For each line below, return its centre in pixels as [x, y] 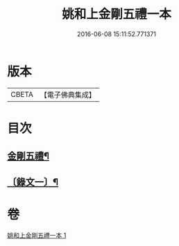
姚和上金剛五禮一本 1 [37, 235]
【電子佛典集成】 [68, 95]
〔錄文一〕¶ [33, 182]
